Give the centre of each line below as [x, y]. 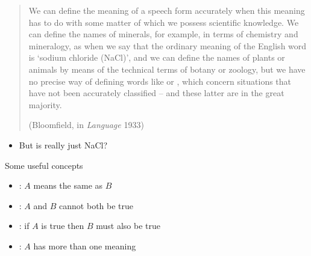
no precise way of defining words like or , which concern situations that [160, 81]
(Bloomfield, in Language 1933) [86, 125]
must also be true [128, 226]
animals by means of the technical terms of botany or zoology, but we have [167, 69]
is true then [63, 226]
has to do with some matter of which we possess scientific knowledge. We [164, 22]
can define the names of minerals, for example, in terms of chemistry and [163, 34]
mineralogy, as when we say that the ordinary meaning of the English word [168, 45]
